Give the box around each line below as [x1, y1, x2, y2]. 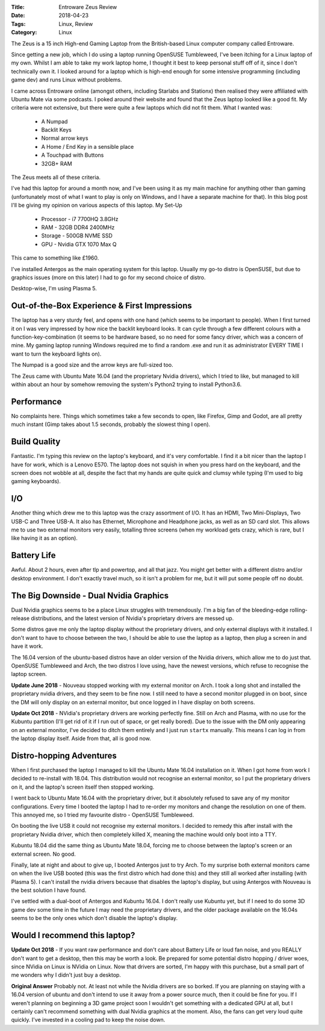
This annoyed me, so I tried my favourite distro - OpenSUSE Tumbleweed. [11, 811, 194, 818]
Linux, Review [58, 20, 93, 27]
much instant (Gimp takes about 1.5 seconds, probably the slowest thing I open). [11, 421, 211, 428]
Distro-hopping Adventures [11, 750, 117, 760]
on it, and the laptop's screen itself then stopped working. [11, 783, 155, 791]
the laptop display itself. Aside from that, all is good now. [11, 735, 152, 742]
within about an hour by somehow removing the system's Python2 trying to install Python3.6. [11, 380, 242, 388]
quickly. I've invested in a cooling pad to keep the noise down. [11, 1016, 166, 1024]
